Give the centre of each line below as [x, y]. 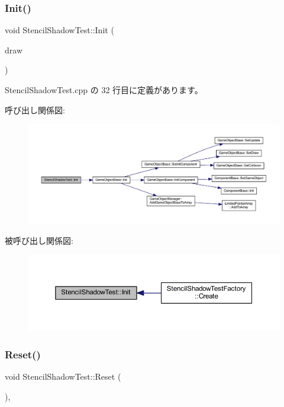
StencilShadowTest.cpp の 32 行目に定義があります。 [104, 90]
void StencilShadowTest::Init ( [59, 30]
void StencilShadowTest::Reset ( [63, 376]
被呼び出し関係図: [39, 241]
